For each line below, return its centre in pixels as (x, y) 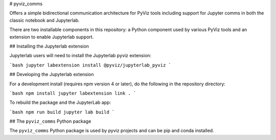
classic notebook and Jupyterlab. (44, 20)
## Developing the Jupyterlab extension (52, 75)
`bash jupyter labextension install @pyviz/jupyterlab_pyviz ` (90, 65)
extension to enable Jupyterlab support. (52, 37)
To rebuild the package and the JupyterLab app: (60, 103)
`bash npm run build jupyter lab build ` (62, 112)
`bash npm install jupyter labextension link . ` (73, 93)
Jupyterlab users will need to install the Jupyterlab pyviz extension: (80, 56)
